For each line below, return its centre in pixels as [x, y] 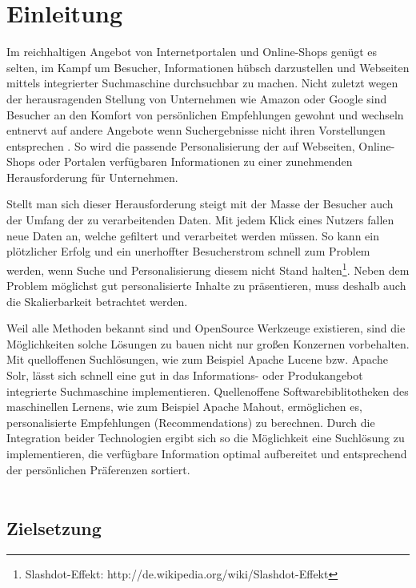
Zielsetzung [54, 528]
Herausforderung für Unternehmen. [92, 177]
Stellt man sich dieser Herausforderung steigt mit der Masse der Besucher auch [200, 204]
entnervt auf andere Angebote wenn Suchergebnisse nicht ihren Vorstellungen [196, 130]
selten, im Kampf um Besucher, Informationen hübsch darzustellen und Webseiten [208, 67]
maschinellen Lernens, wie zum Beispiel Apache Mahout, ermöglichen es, [184, 407]
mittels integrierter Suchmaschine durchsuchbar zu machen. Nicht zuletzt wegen [202, 83]
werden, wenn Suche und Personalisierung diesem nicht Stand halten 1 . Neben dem [208, 268]
